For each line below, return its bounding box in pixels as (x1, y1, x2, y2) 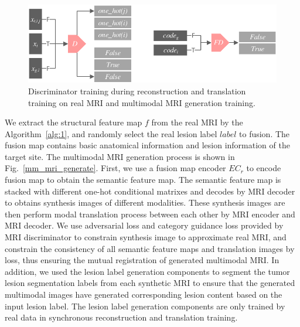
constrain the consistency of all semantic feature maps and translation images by (5, 242, 295, 254)
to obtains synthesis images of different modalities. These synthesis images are (5, 196, 285, 209)
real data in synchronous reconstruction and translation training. (5, 311, 238, 323)
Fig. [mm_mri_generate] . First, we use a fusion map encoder (5, 162, 226, 174)
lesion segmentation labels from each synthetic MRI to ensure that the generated (5, 277, 295, 289)
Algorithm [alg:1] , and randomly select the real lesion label (5, 127, 217, 139)
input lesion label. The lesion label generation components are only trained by (5, 299, 285, 312)
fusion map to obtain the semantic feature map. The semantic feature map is (5, 173, 281, 186)
